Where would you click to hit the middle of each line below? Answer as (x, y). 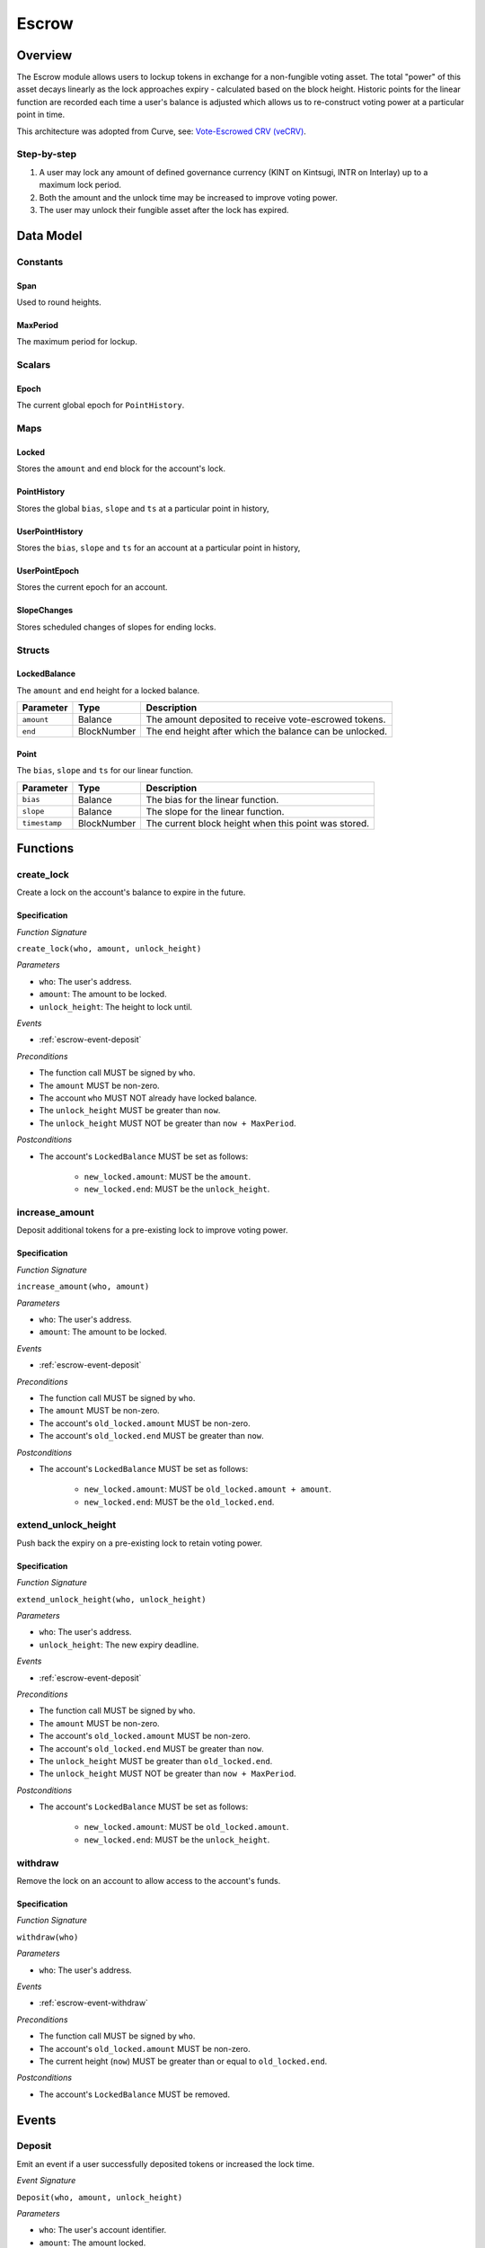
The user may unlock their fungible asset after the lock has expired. (164, 210)
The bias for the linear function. (212, 799)
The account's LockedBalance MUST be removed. (135, 2094)
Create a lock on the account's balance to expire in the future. (131, 892)
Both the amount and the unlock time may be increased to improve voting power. (189, 197)
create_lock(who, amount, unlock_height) (109, 949)
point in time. (41, 115)
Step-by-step (47, 155)
